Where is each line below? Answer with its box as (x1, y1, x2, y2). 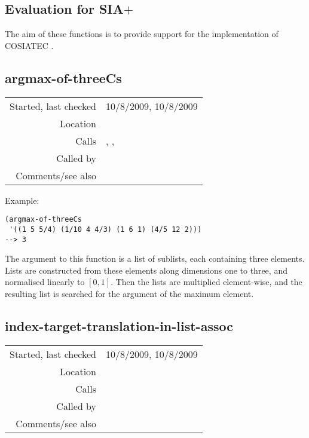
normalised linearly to (5, 275, 85, 288)
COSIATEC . (5, 39, 54, 51)
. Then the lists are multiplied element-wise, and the (111, 275, 302, 288)
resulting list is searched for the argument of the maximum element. (5, 287, 254, 299)
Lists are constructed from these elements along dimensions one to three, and (5, 264, 287, 276)
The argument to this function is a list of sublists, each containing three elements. (5, 252, 305, 265)
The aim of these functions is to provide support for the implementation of (5, 27, 279, 40)
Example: (5, 194, 39, 206)
